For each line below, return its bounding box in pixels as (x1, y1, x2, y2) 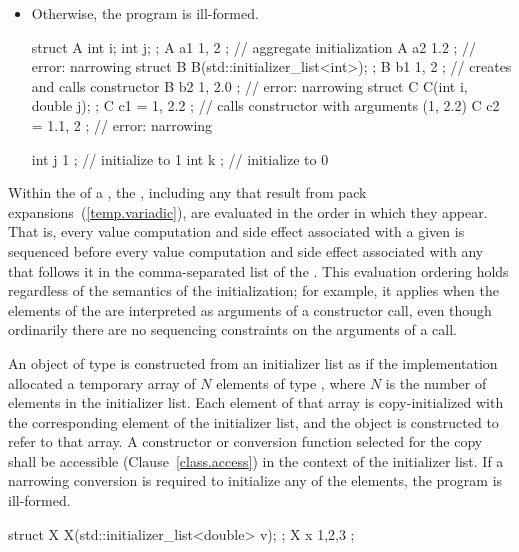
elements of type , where (216, 372, 366, 393)
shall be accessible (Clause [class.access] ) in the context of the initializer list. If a (8, 450, 504, 471)
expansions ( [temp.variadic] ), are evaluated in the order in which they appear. (8, 201, 488, 222)
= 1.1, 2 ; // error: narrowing (31, 114, 213, 135)
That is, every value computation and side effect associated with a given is (8, 221, 465, 242)
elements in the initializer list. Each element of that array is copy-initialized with (8, 392, 504, 413)
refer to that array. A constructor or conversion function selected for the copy (8, 431, 483, 452)
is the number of (385, 372, 487, 393)
